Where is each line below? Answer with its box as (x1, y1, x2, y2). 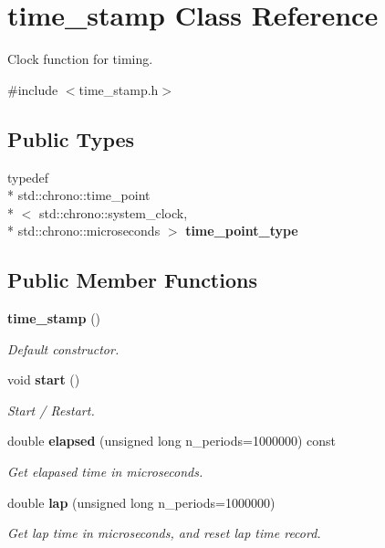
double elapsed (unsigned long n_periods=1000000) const (7, 431, 336, 450)
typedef (7, 167, 49, 186)
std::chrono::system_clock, (38, 203, 188, 222)
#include (7, 79, 58, 99)
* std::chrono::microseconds (7, 221, 161, 240)
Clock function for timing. (7, 49, 153, 68)
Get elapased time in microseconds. (7, 462, 203, 481)
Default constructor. (7, 339, 120, 358)
